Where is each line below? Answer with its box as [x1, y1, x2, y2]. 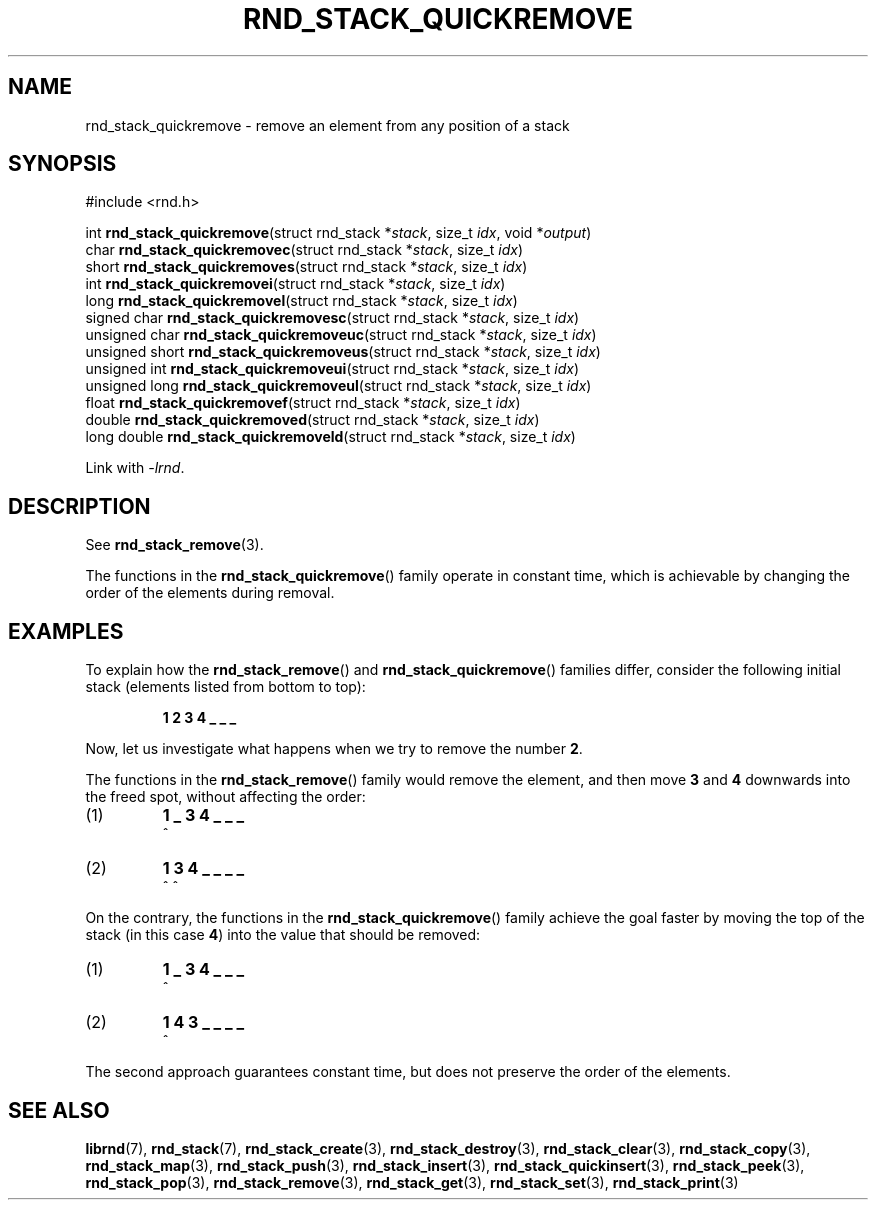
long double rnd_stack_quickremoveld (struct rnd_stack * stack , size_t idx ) [85, 428, 576, 446]
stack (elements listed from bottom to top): [85, 678, 366, 696]
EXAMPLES [8, 618, 124, 644]
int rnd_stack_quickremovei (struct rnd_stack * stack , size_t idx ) [85, 275, 506, 293]
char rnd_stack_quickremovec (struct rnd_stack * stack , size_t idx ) [85, 241, 524, 259]
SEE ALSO [8, 1097, 110, 1123]
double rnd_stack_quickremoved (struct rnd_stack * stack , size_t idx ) [85, 411, 540, 429]
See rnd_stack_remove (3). [85, 536, 264, 554]
